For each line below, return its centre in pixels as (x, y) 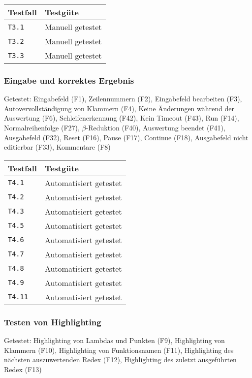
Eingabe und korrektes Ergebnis (69, 80)
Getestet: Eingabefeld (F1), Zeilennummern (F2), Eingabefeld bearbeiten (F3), (123, 99)
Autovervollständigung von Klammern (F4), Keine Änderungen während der (119, 108)
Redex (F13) (23, 369)
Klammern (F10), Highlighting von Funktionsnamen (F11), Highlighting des (119, 350)
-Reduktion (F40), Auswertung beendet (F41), (156, 127)
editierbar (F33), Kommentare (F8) (57, 147)
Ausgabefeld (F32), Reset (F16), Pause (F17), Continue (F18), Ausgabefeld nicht (126, 137)
